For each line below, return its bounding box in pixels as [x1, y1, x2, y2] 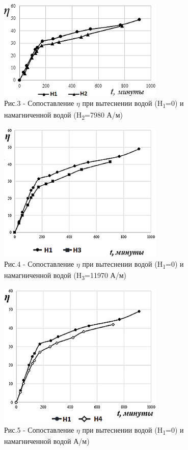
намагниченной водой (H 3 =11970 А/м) [4, 269, 126, 282]
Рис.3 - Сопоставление [4, 98, 74, 108]
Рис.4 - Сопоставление [4, 258, 74, 269]
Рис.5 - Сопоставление [4, 424, 74, 435]
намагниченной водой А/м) [4, 435, 90, 446]
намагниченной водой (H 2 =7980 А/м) [4, 109, 123, 121]
